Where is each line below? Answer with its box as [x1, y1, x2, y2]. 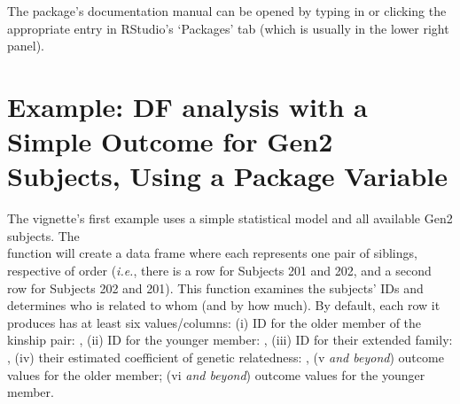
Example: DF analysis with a [7, 88, 368, 124]
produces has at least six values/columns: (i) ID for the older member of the [7, 313, 422, 331]
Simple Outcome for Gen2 [7, 123, 333, 159]
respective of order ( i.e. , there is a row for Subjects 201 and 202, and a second [7, 261, 432, 280]
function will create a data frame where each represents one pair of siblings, [7, 244, 417, 262]
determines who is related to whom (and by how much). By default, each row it [7, 296, 441, 315]
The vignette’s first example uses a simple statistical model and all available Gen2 [7, 209, 453, 228]
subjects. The [7, 226, 80, 245]
